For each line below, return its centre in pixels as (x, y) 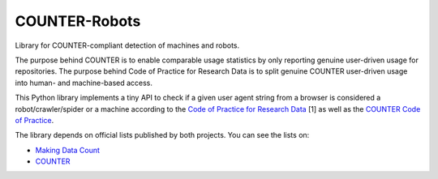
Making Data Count (68, 150)
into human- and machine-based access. (84, 83)
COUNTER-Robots (78, 21)
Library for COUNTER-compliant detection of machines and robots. (127, 45)
